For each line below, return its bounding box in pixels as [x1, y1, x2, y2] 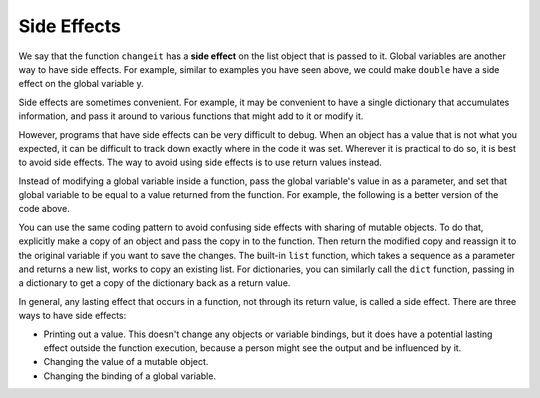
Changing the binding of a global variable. [43, 370, 217, 382]
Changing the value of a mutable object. [43, 356, 209, 368]
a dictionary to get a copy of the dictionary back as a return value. [18, 277, 291, 289]
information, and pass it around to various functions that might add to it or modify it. [18, 110, 364, 122]
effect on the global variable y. [18, 78, 144, 90]
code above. [18, 203, 70, 215]
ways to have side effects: [18, 310, 127, 322]
